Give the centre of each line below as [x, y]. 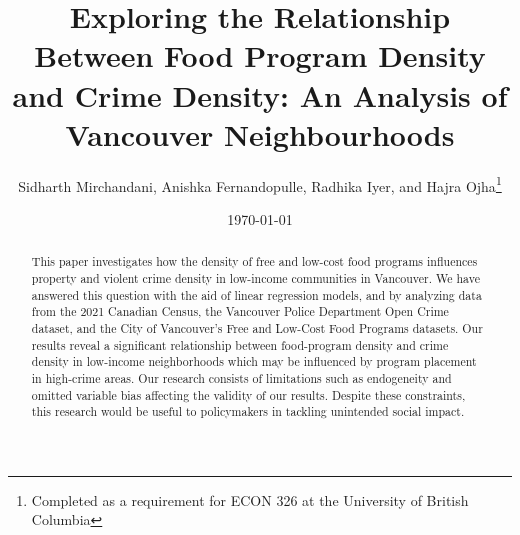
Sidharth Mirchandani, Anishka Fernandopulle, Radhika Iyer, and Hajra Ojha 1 [260, 184]
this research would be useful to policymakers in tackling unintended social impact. [248, 411]
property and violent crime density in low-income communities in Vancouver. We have [255, 277]
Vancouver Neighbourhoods [260, 133]
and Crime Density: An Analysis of [260, 94]
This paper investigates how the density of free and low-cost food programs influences [254, 261]
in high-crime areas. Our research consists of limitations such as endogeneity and [241, 377]
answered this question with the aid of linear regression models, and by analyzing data [256, 294]
